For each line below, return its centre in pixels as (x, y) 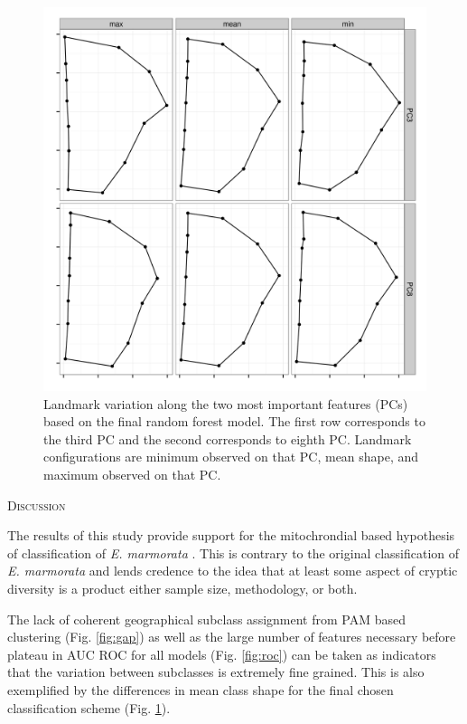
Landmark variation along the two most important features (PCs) (226, 403)
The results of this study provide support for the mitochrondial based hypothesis (231, 535)
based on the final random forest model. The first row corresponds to (234, 421)
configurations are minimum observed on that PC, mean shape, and (231, 457)
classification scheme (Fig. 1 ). (89, 707)
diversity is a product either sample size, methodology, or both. (182, 588)
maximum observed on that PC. (132, 474)
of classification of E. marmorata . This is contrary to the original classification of (233, 553)
